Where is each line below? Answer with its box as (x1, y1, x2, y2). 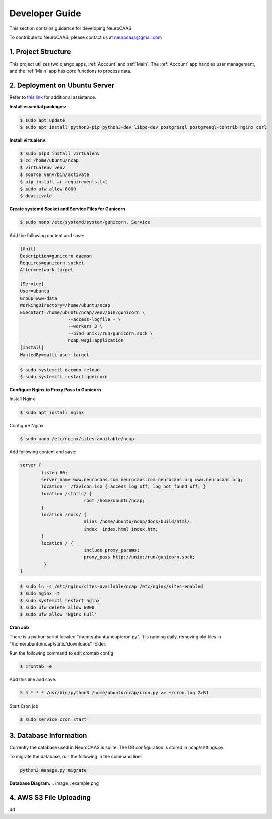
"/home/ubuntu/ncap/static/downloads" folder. (9, 641, 107, 647)
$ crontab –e (20, 664, 52, 669)
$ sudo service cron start (20, 717, 87, 722)
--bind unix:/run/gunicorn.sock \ (67, 330, 153, 336)
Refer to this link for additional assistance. (9, 94, 97, 100)
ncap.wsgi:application (67, 338, 124, 343)
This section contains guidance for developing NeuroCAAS (9, 25, 132, 31)
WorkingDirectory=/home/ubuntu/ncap (20, 303, 111, 308)
